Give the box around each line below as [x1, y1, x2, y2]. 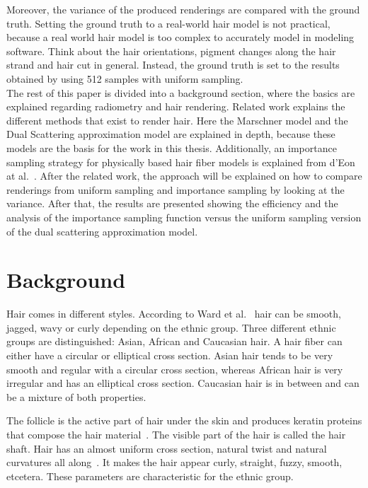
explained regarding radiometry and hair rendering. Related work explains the [6, 99, 345, 114]
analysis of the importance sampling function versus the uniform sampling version [6, 209, 362, 224]
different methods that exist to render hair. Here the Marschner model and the [6, 112, 348, 127]
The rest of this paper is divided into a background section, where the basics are [6, 85, 355, 100]
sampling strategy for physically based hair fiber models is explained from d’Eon [6, 154, 355, 169]
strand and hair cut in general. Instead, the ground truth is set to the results [6, 57, 340, 72]
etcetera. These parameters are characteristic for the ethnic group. [6, 468, 294, 483]
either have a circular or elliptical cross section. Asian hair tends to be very [6, 348, 333, 362]
